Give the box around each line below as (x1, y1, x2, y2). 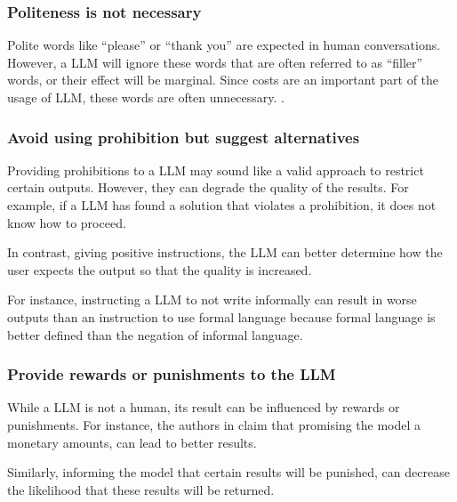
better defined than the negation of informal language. (7, 325, 303, 344)
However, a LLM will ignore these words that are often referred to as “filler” (7, 53, 423, 71)
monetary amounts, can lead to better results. (7, 433, 257, 451)
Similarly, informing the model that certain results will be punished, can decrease (7, 463, 450, 482)
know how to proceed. (7, 213, 126, 231)
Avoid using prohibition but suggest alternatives (7, 125, 360, 148)
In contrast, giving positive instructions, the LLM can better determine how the (7, 243, 443, 262)
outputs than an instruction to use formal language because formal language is (7, 307, 436, 326)
